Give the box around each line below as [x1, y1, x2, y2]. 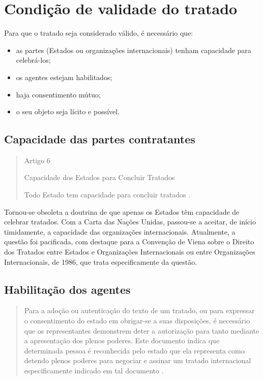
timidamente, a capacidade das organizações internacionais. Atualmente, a [4, 226, 236, 237]
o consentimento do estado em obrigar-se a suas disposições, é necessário [24, 315, 250, 326]
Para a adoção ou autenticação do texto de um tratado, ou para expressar [24, 305, 255, 316]
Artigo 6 [24, 155, 50, 165]
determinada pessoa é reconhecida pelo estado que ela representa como [24, 345, 245, 356]
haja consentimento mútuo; [16, 89, 101, 99]
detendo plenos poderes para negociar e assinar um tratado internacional [24, 355, 251, 366]
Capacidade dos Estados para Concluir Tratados [24, 172, 175, 183]
